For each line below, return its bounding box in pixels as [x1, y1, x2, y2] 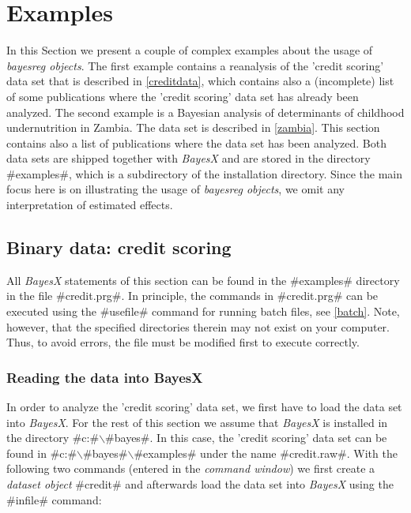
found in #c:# [6, 444, 77, 461]
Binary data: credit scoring [6, 235, 232, 260]
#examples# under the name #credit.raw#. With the [134, 444, 398, 461]
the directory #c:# [6, 429, 100, 446]
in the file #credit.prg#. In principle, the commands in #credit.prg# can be [6, 287, 379, 304]
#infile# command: [6, 491, 102, 507]
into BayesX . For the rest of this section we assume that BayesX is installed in [6, 414, 388, 430]
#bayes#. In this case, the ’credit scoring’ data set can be [105, 429, 387, 446]
